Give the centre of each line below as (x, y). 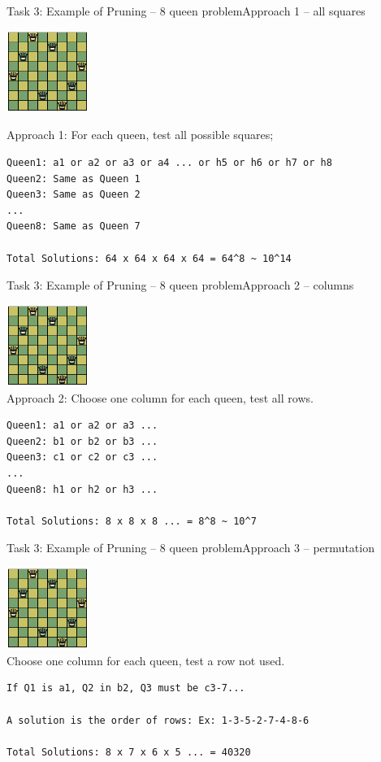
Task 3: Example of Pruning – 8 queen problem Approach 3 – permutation (190, 548)
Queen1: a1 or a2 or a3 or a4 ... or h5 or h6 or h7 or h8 (169, 163)
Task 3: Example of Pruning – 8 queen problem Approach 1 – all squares (186, 11)
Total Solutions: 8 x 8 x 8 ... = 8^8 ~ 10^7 (132, 521)
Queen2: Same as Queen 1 (74, 179)
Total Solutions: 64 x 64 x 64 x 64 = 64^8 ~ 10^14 (149, 258)
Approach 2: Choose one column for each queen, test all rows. (160, 397)
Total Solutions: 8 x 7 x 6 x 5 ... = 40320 (129, 752)
